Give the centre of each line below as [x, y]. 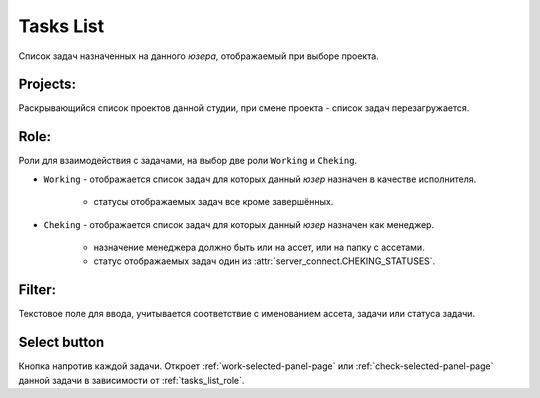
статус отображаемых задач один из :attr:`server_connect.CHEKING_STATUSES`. [264, 261]
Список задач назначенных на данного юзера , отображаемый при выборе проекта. [198, 56]
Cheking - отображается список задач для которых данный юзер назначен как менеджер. [239, 224]
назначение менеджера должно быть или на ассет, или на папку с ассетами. [259, 247]
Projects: [47, 84]
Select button [61, 342]
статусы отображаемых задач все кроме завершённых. [213, 202]
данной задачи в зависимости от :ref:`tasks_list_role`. [131, 380]
